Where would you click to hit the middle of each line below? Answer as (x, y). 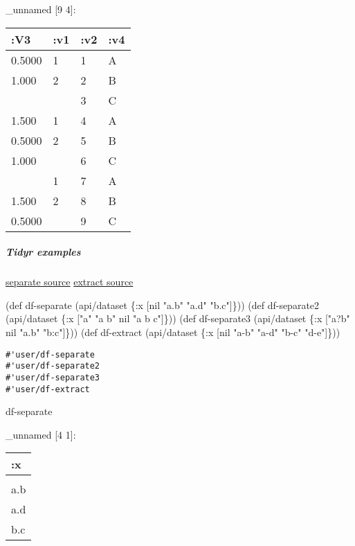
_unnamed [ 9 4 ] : (41, 9)
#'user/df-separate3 (53, 377)
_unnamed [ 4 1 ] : (41, 434)
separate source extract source (70, 282)
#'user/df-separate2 (53, 366)
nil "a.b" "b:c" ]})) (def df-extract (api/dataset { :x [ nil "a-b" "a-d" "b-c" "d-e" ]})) (173, 332)
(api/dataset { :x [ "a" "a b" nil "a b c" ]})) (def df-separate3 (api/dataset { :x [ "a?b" (178, 318)
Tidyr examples (43, 252)
